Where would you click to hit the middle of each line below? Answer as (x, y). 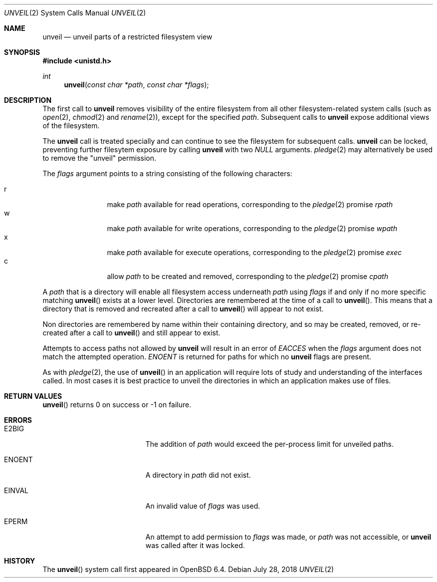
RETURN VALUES (33, 396)
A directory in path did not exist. (198, 475)
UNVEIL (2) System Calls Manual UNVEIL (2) (75, 13)
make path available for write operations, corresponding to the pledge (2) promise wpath (252, 228)
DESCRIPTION (28, 100)
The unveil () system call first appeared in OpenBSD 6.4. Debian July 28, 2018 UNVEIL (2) (188, 569)
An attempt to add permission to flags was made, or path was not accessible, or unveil (288, 537)
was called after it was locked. (195, 545)
